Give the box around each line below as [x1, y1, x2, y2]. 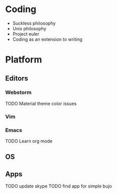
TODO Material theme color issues [5, 100, 77, 106]
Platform [5, 54, 42, 66]
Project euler [12, 31, 39, 37]
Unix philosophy [12, 25, 46, 31]
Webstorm [5, 89, 32, 96]
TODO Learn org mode [5, 138, 53, 144]
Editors [5, 74, 29, 83]
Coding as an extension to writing [12, 36, 83, 42]
